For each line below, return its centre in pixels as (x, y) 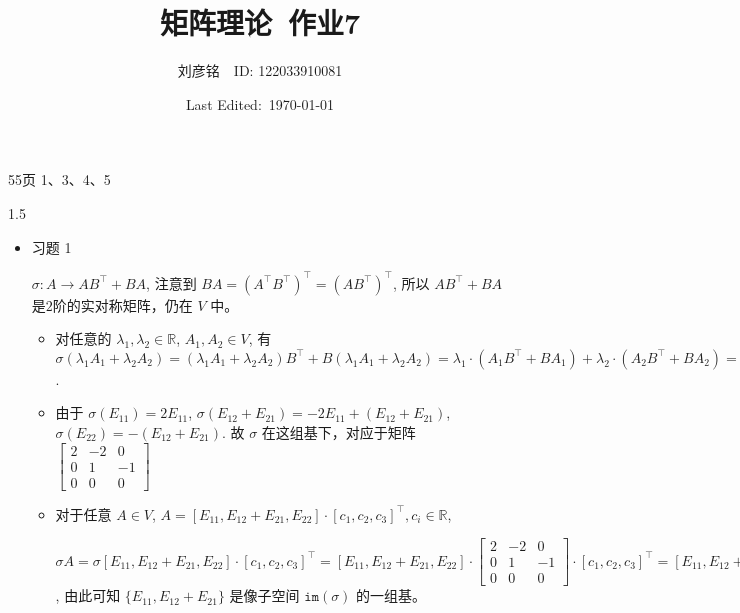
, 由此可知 (88, 595)
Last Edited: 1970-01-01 (260, 103)
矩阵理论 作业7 (260, 22)
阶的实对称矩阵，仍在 (122, 304)
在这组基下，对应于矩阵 (338, 431)
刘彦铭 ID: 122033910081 (260, 70)
